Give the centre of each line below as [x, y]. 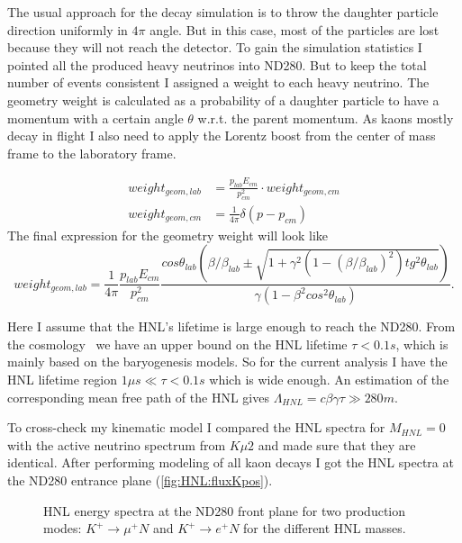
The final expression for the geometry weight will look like [168, 235]
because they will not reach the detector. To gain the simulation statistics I [215, 47]
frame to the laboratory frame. [92, 153]
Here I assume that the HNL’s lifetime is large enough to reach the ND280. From [231, 326]
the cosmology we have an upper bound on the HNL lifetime [177, 344]
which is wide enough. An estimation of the [329, 380]
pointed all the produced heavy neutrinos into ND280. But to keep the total [217, 64]
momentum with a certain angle [95, 118]
